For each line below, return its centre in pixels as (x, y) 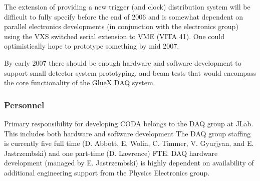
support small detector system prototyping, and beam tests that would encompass (130, 72)
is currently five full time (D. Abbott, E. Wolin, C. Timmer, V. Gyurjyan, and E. (129, 143)
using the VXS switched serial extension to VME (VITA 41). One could (114, 36)
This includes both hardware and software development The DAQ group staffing (127, 133)
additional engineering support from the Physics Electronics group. (107, 172)
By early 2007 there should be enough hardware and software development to (123, 62)
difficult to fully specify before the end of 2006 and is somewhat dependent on (124, 16)
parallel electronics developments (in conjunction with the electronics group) (121, 26)
